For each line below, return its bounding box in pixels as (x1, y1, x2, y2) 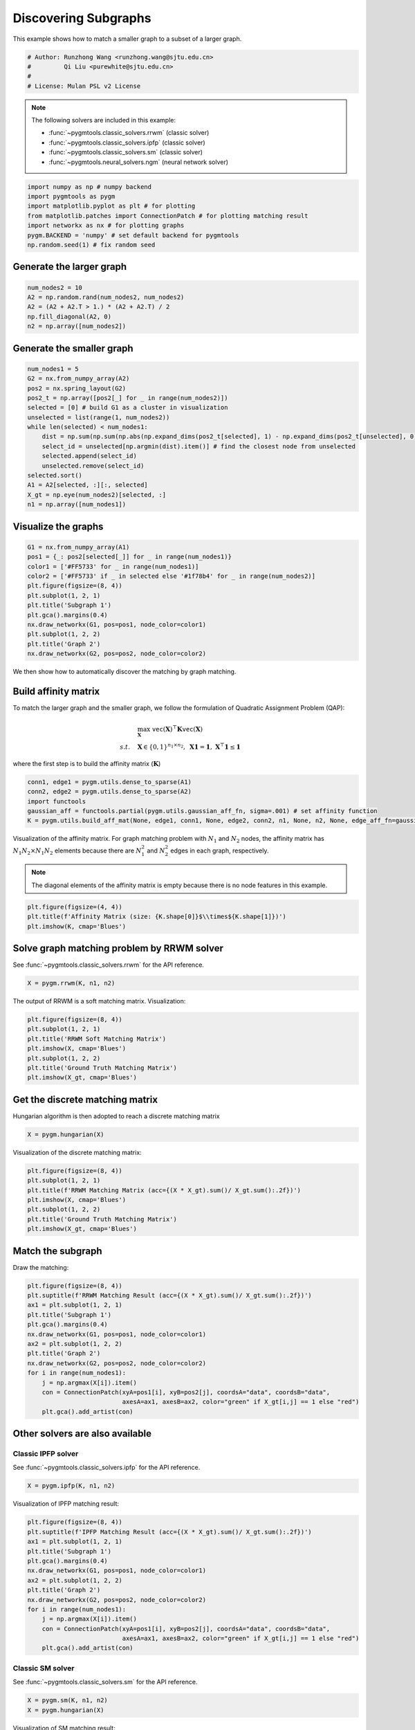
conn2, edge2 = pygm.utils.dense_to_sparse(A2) (27, 787, 192, 796)
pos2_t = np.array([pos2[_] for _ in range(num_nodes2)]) (27, 394, 228, 401)
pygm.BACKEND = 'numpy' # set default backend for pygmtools (27, 231, 239, 239)
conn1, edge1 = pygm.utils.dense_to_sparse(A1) (27, 778, 192, 785)
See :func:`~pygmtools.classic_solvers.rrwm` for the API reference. (12, 960, 204, 969)
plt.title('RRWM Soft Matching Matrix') (27, 1035, 166, 1043)
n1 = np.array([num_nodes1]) (27, 500, 127, 509)
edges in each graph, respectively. (170, 846, 269, 855)
